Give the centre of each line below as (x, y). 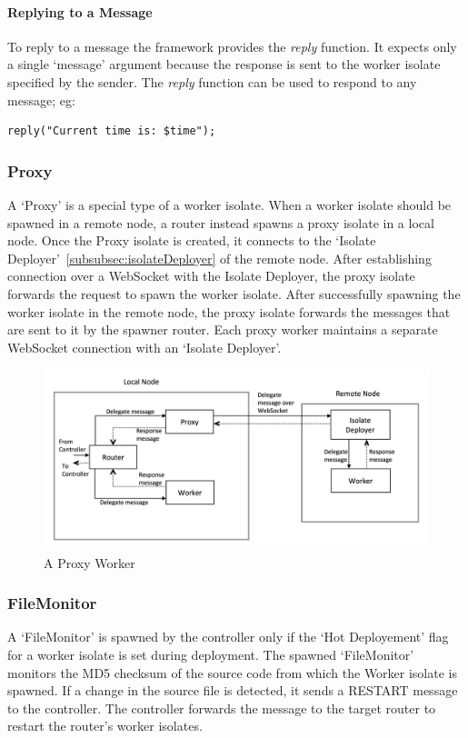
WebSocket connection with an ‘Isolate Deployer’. (144, 347)
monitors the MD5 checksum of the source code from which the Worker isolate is (232, 672)
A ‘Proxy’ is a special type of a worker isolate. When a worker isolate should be (229, 204)
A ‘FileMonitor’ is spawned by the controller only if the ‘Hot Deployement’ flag (228, 637)
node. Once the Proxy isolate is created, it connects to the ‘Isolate (192, 240)
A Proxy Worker (90, 562)
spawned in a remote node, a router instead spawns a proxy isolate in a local (221, 222)
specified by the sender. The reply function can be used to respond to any (212, 81)
